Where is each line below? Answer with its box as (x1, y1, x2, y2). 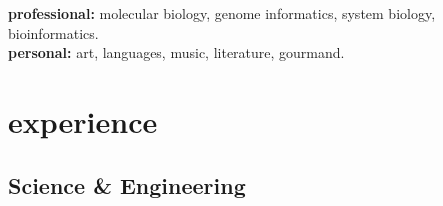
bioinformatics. (8, 22, 99, 43)
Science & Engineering (8, 169, 246, 200)
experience (8, 100, 158, 141)
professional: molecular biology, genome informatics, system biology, (8, 3, 436, 23)
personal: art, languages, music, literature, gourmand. (8, 42, 345, 63)
